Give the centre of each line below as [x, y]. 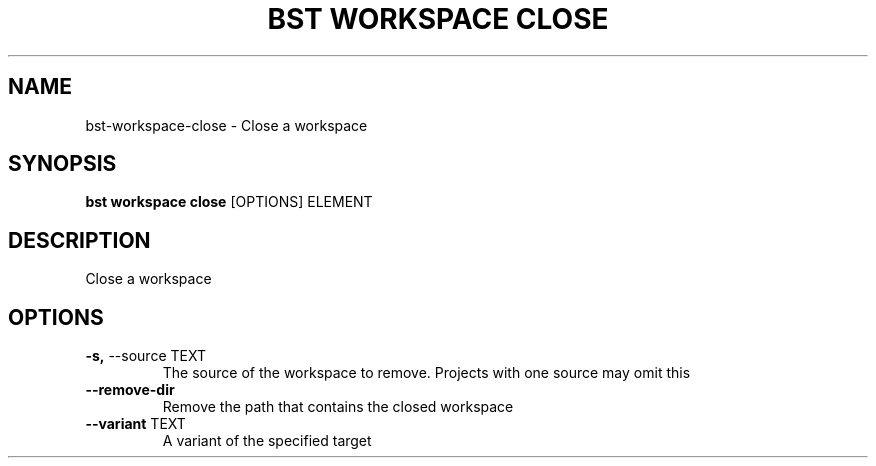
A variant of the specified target [267, 441]
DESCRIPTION [79, 240]
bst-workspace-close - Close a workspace [226, 125]
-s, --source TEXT [145, 356]
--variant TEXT [135, 424]
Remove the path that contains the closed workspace [338, 407]
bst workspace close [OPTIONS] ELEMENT [229, 202]
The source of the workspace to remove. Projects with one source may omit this [426, 373]
